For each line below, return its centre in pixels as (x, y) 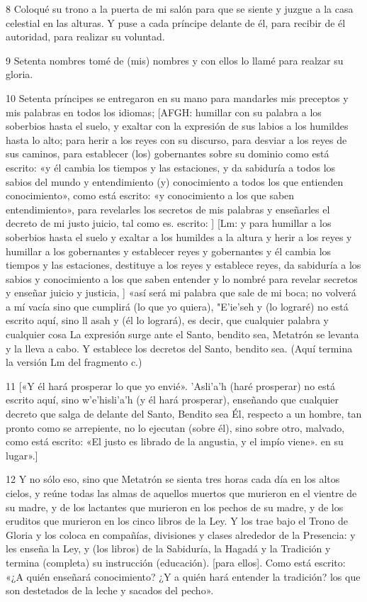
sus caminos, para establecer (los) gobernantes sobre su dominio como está (168, 154)
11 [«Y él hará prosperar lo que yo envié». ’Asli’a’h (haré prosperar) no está (170, 385)
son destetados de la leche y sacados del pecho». (110, 590)
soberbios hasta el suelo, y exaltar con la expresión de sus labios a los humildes (177, 126)
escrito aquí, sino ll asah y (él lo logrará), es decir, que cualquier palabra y (167, 320)
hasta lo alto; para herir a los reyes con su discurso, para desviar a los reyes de (176, 139)
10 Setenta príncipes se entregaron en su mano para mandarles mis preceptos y (177, 97)
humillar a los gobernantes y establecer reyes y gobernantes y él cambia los (169, 251)
